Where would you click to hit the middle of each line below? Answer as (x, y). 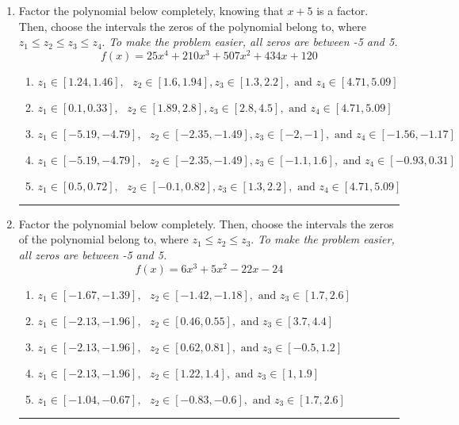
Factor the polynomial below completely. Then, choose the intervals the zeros (206, 223)
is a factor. (342, 10)
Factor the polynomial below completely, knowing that (151, 10)
